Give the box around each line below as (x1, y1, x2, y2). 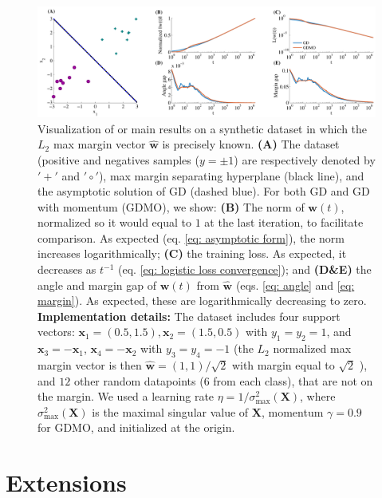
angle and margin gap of (37, 276, 157, 293)
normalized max (273, 340, 352, 357)
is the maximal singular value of (92, 403, 249, 420)
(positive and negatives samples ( (37, 151, 199, 168)
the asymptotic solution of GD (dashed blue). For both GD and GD (37, 183, 370, 200)
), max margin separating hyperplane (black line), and (98, 167, 364, 184)
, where (300, 388, 336, 405)
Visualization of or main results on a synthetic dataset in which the (37, 120, 368, 136)
